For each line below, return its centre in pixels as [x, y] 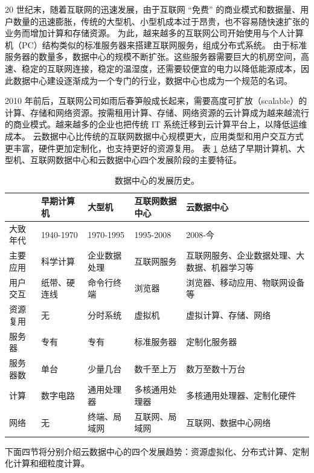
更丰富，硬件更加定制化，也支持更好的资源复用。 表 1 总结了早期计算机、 [151, 148]
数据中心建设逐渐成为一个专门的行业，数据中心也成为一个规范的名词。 [152, 80]
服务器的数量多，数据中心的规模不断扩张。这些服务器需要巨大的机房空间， [153, 56]
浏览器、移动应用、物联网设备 [245, 282]
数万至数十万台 [216, 368]
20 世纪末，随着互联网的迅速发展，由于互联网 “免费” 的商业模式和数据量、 [153, 9]
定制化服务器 [212, 342]
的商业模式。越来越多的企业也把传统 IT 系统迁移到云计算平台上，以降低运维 [156, 124]
